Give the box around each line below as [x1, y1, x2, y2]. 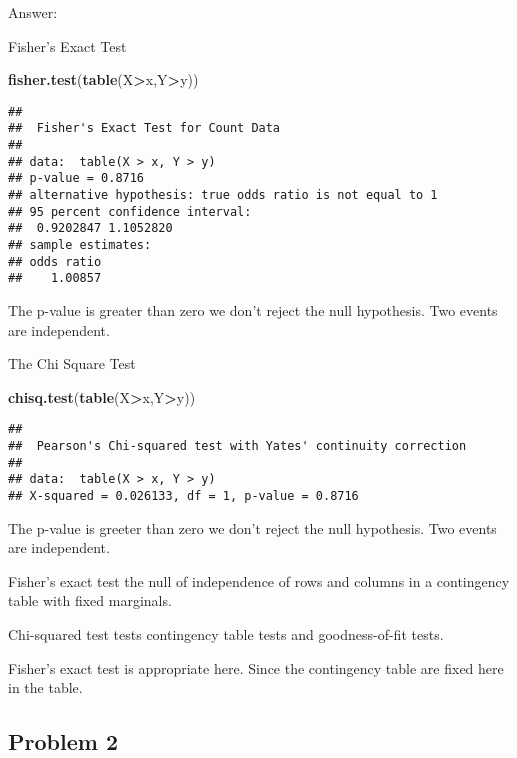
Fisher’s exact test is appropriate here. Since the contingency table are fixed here [8, 657, 504, 678]
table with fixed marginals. [8, 590, 172, 611]
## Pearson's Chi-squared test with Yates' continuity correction [8, 439, 467, 454]
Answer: [8, 2, 58, 22]
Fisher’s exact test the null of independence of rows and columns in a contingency [8, 570, 510, 591]
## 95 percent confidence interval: [8, 204, 252, 219]
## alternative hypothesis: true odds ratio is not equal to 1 [8, 188, 438, 203]
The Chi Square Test [8, 353, 136, 374]
